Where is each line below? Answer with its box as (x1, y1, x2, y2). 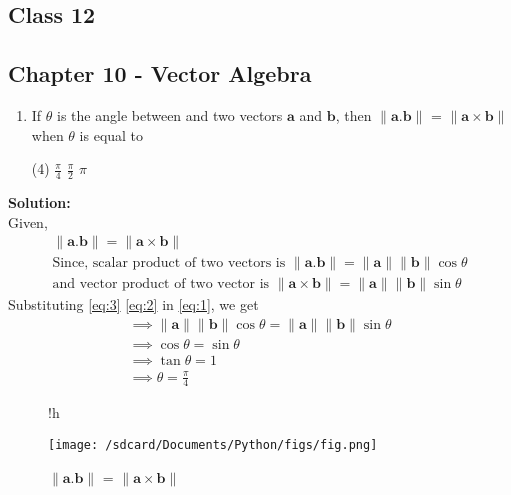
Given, (8, 211, 48, 232)
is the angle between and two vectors (57, 104, 283, 125)
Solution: (8, 192, 71, 212)
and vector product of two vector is (52, 277, 270, 292)
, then (335, 104, 372, 125)
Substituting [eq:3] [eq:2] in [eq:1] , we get (8, 294, 259, 315)
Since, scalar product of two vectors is (52, 256, 286, 271)
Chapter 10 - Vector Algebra (8, 58, 312, 89)
